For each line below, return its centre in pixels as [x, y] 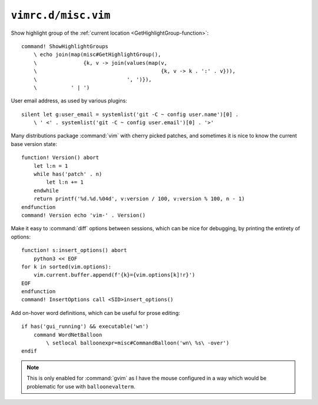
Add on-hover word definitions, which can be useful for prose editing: [96, 313]
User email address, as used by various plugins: [69, 101]
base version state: [34, 144]
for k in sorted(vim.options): [67, 267]
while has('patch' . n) [68, 174]
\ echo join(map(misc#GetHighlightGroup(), [97, 55]
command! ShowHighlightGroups [65, 46]
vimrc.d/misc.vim [61, 15]
